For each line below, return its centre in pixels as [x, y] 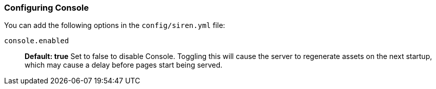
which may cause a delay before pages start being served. [124, 65]
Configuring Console [47, 8]
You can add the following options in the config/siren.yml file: [115, 25]
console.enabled [37, 41]
